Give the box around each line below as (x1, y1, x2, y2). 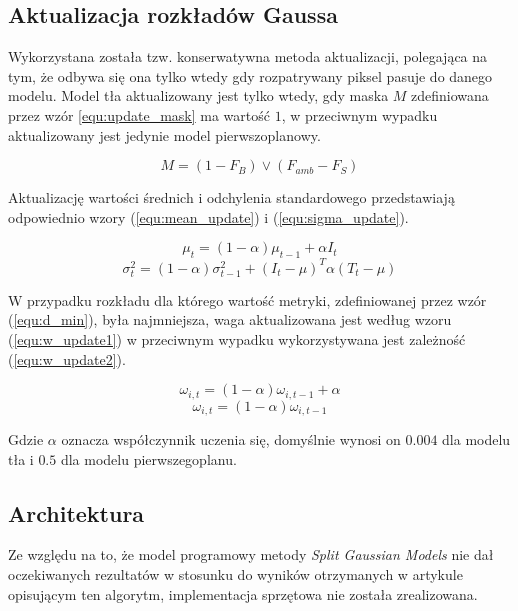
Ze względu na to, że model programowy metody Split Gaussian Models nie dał (8, 544, 494, 565)
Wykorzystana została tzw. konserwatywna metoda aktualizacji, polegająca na (8, 46, 488, 67)
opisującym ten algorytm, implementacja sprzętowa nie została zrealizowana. (8, 583, 478, 604)
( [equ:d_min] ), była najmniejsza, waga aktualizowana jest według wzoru (8, 309, 452, 330)
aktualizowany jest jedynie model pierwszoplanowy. (8, 124, 321, 145)
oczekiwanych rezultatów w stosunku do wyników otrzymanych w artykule (8, 564, 463, 585)
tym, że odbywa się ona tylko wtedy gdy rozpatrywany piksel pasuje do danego (8, 65, 493, 86)
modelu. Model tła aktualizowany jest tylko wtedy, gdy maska (8, 85, 389, 106)
